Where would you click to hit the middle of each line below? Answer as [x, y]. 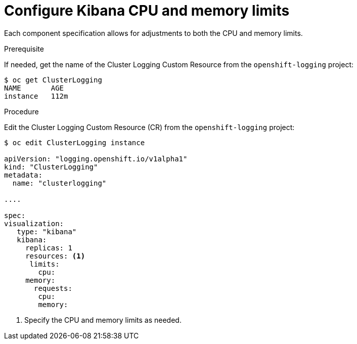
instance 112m [36, 96]
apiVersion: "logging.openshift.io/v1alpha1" [96, 159]
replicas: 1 [49, 248]
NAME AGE [34, 88]
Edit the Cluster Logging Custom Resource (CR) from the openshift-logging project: [149, 127]
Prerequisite [24, 49]
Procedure [21, 111]
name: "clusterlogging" [59, 183]
